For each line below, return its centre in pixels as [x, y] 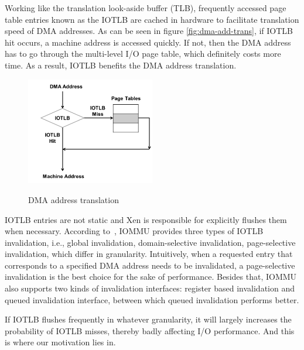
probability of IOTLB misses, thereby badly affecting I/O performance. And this [150, 330]
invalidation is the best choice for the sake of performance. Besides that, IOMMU [151, 277]
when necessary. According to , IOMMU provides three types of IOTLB [134, 231]
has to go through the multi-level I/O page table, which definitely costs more [143, 54]
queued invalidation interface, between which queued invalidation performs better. [152, 299]
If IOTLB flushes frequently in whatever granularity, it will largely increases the [148, 319]
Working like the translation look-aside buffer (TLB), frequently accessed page [146, 8]
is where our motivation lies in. [60, 342]
